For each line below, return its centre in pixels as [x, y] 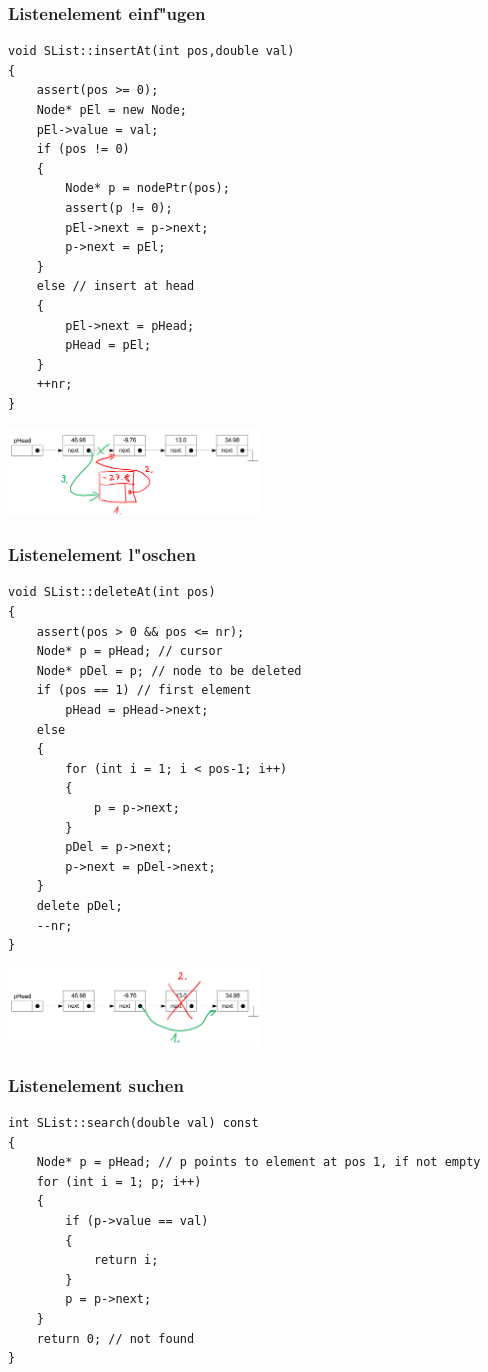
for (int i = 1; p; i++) [119, 1181]
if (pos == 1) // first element [144, 690]
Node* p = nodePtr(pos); [147, 188]
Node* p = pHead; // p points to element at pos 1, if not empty [258, 1162]
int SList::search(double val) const [133, 1123]
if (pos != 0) [83, 149]
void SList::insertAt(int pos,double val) [151, 51]
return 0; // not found [115, 1338]
